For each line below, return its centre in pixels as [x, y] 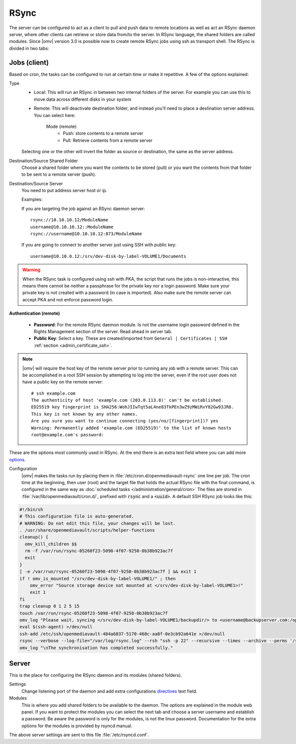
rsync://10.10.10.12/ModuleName [69, 220]
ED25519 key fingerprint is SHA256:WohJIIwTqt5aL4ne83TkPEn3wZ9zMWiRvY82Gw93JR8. [133, 407]
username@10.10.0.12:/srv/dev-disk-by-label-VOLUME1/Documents [108, 256]
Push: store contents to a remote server [103, 133]
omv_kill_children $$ [51, 544]
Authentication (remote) [35, 313]
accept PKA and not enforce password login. [68, 299]
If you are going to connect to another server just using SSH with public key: [99, 245]
